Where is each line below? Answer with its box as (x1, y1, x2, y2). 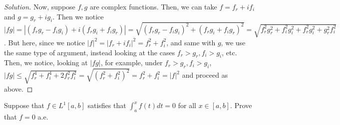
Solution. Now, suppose (4, 1, 75, 11)
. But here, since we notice (4, 37, 85, 47)
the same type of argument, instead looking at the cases (4, 47, 175, 57)
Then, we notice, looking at (4, 57, 88, 68)
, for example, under (100, 57, 163, 68)
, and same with (166, 37, 216, 47)
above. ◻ (4, 83, 33, 94)
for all (178, 100, 196, 111)
